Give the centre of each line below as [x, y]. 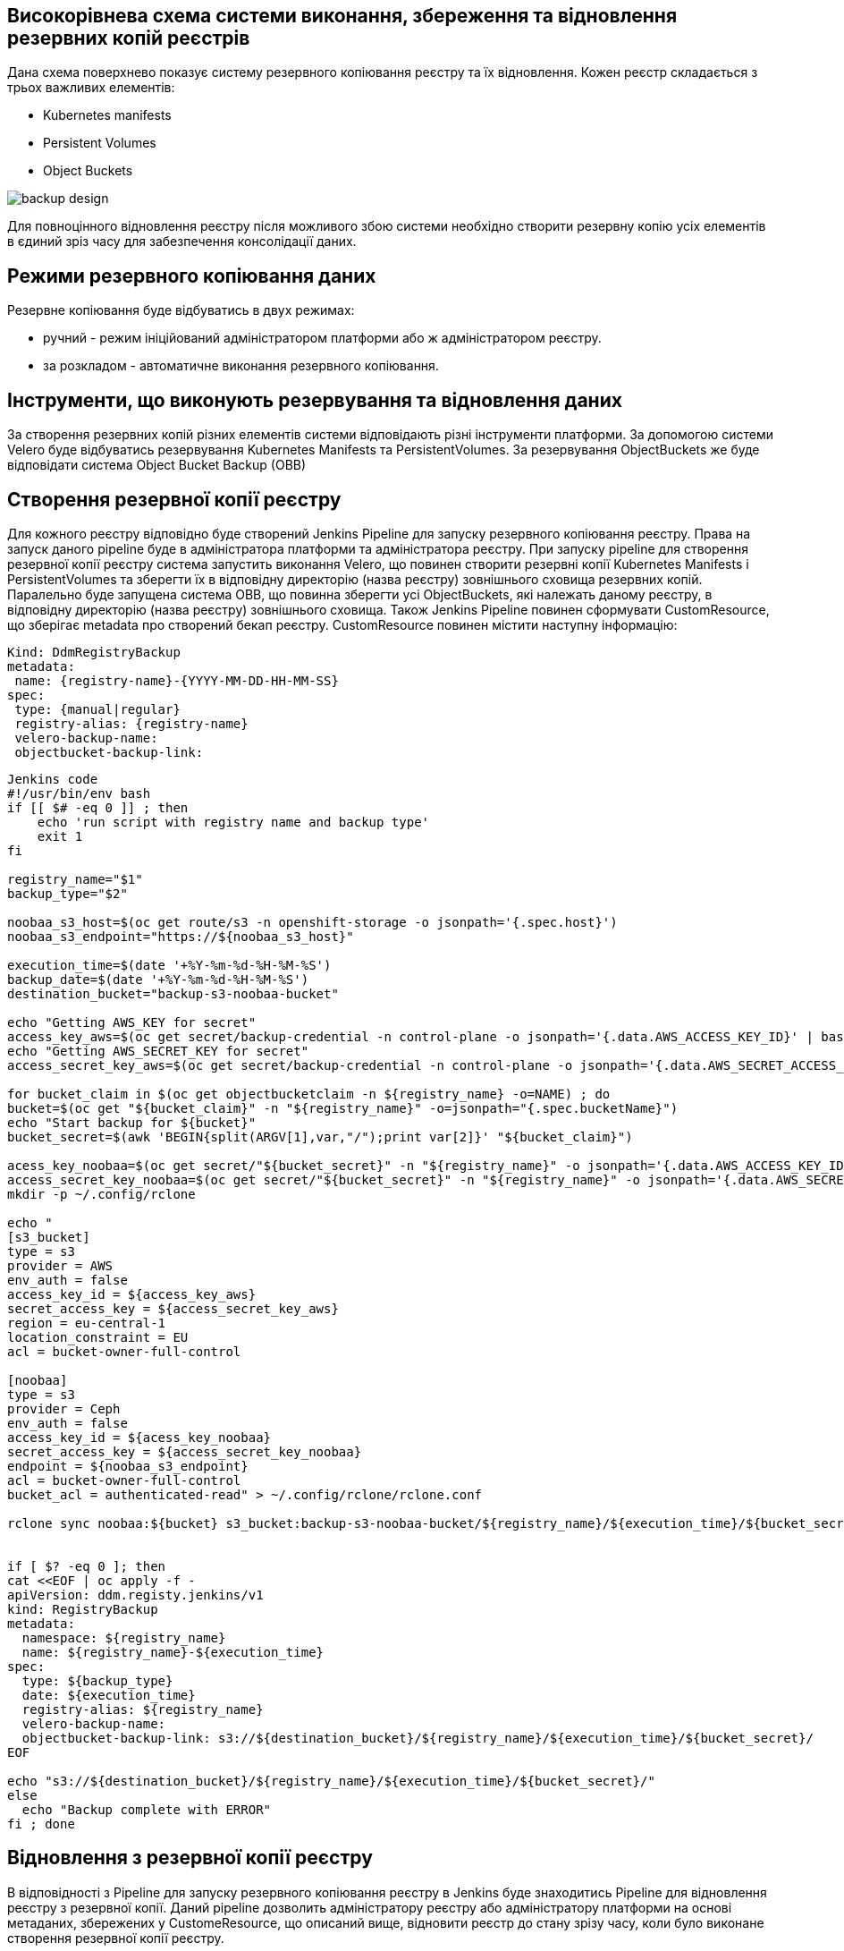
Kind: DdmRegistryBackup [94, 652]
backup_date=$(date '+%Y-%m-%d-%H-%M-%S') [158, 979]
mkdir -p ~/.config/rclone [101, 1194]
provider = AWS [60, 1265]
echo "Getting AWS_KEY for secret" [132, 1022]
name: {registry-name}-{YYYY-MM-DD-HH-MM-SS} [177, 680]
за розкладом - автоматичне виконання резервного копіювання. [241, 366]
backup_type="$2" [68, 893]
